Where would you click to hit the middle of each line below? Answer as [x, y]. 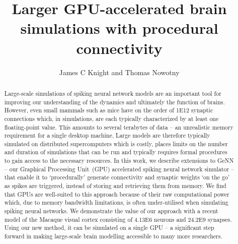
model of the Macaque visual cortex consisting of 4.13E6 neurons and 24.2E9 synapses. [118, 219]
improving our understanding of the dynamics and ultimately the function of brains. [114, 102]
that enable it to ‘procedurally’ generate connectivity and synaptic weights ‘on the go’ [117, 177]
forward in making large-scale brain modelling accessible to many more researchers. [113, 236]
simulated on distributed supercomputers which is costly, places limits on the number [116, 143]
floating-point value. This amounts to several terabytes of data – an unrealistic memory [119, 127]
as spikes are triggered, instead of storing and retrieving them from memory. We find [115, 186]
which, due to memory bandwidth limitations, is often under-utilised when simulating [116, 202]
